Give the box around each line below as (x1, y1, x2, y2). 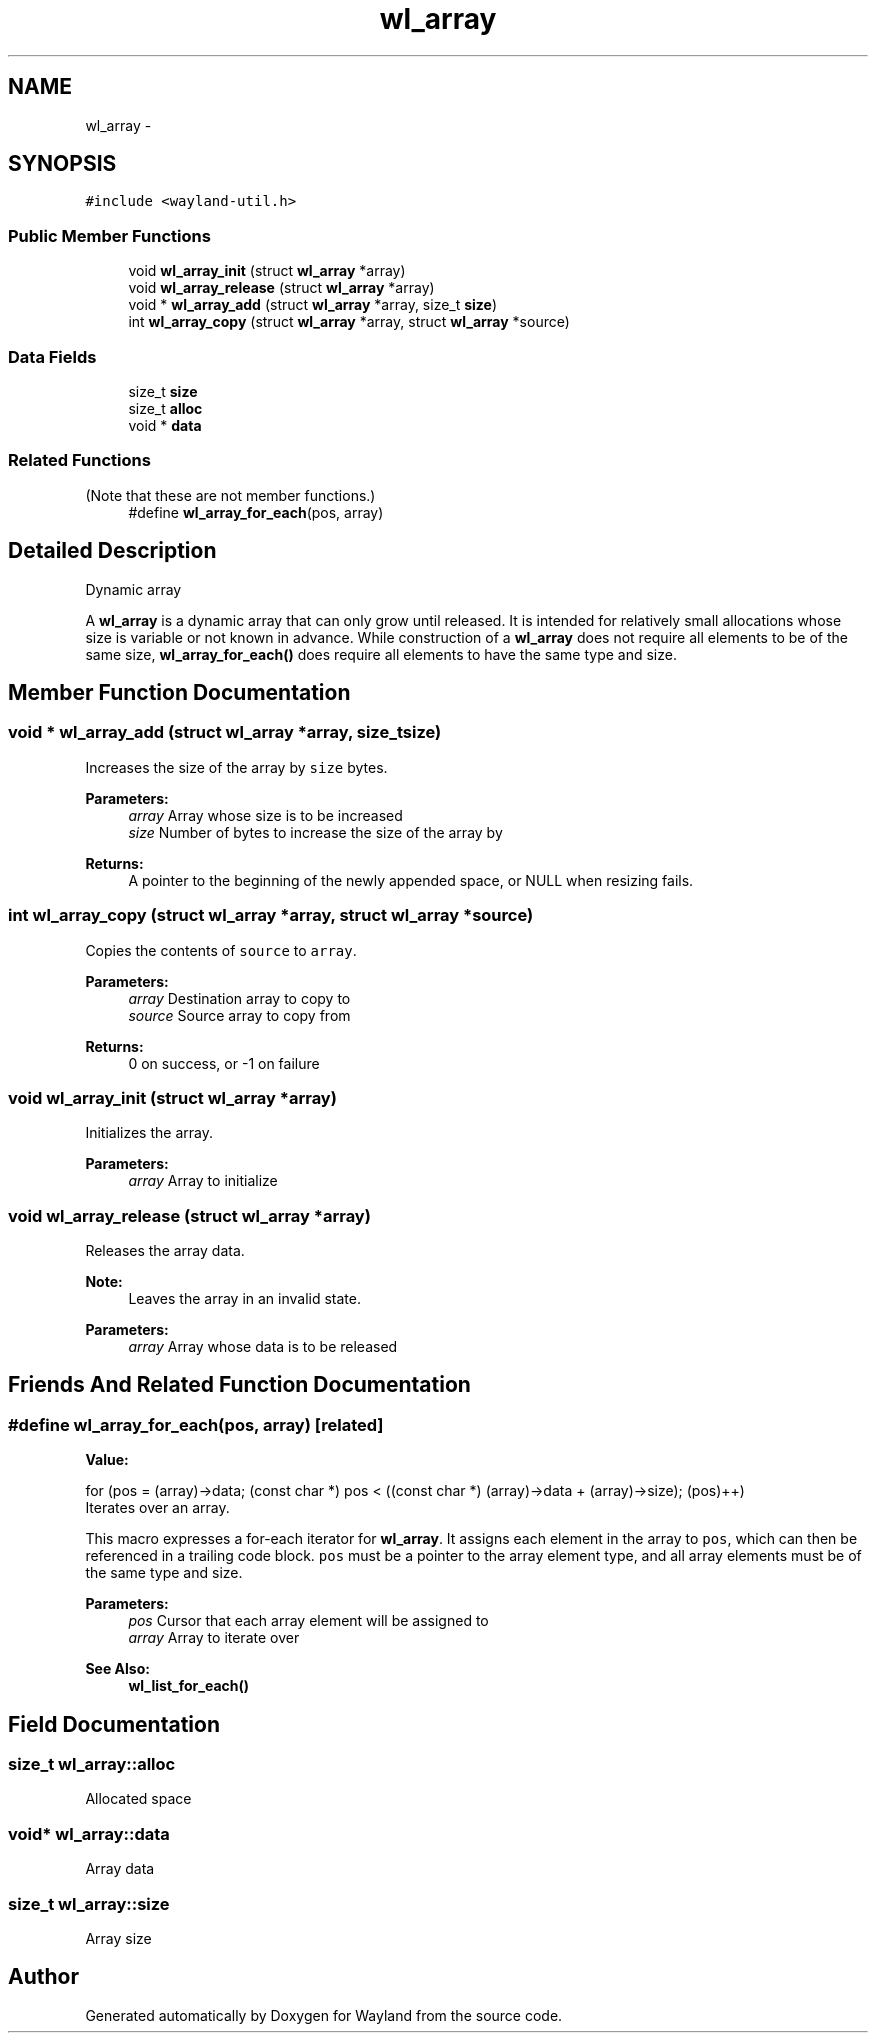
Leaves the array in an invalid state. (128, 1290, 362, 1307)
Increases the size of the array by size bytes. (85, 758, 388, 776)
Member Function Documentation (8, 679, 351, 705)
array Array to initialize (128, 1172, 278, 1190)
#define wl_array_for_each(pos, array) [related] (8, 1414, 384, 1435)
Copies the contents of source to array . (85, 941, 357, 959)
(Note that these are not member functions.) (85, 486, 376, 504)
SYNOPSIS (8, 151, 117, 177)
